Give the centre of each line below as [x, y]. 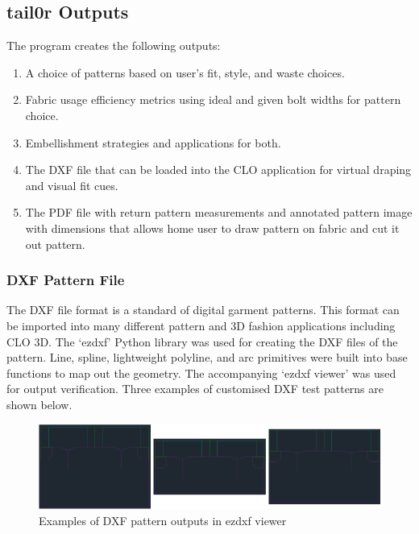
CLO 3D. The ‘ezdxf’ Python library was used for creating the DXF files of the [202, 341]
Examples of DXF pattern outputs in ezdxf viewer [163, 520]
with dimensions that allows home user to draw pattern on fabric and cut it [212, 228]
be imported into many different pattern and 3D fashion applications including [201, 325]
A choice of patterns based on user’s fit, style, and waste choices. [185, 72]
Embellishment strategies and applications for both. [153, 142]
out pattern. [55, 244]
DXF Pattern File [66, 280]
